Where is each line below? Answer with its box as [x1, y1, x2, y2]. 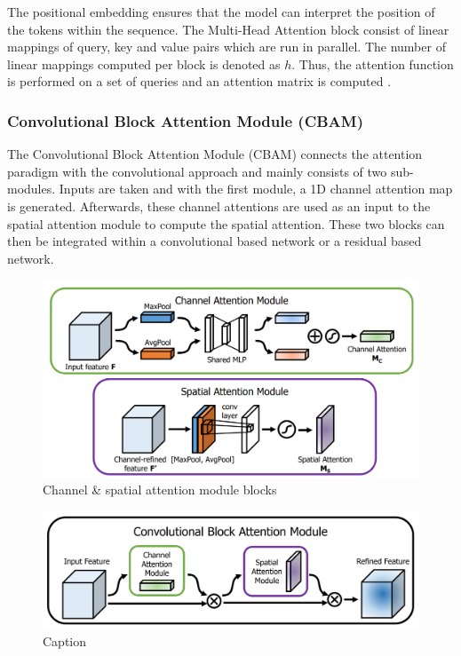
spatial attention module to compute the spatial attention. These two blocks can [7, 214, 445, 233]
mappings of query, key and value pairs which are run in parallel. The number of [7, 37, 446, 56]
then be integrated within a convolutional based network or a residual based [7, 232, 422, 250]
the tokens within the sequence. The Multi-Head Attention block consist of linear [7, 20, 449, 38]
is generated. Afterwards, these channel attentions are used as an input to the [7, 196, 431, 215]
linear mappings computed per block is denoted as [7, 54, 281, 73]
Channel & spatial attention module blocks [43, 480, 277, 499]
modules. [7, 179, 56, 198]
